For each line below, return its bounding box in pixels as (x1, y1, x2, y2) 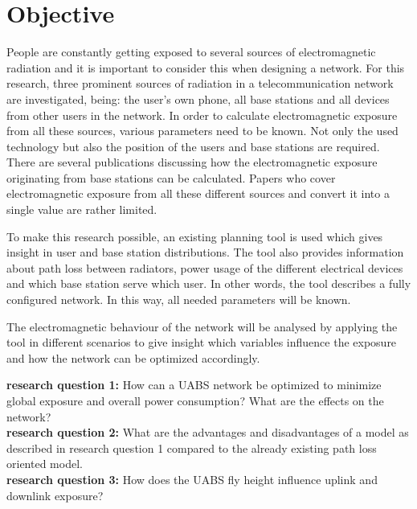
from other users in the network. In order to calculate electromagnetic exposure (6, 106, 398, 123)
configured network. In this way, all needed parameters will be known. (6, 291, 351, 308)
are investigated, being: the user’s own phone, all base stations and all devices (6, 90, 390, 107)
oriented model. (6, 455, 83, 472)
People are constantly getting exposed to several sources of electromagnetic (6, 43, 376, 60)
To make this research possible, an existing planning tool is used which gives (6, 228, 383, 244)
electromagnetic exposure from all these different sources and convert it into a (6, 185, 390, 202)
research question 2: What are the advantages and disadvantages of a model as (6, 424, 409, 441)
